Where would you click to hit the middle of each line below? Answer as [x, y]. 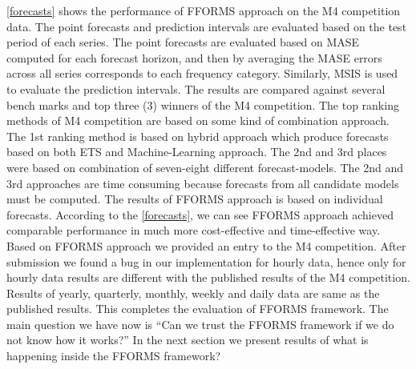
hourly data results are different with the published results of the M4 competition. [208, 277]
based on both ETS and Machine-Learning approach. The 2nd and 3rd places [197, 152]
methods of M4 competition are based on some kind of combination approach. [198, 120]
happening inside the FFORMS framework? [114, 356]
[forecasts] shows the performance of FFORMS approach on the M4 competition [204, 10]
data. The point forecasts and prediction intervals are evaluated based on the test [207, 26]
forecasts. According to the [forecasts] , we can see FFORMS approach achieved [200, 214]
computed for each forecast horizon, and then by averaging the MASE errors [194, 57]
